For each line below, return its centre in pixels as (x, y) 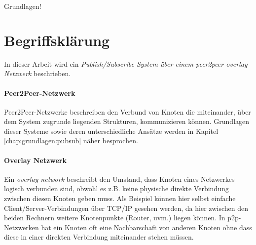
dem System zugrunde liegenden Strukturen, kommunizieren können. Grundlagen (127, 121)
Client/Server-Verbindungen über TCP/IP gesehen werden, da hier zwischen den (126, 208)
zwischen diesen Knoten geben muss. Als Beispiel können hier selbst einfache (120, 198)
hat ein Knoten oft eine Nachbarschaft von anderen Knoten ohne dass (146, 227)
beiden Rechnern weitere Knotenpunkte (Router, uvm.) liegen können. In (115, 218)
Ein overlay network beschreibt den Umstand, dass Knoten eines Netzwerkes (119, 179)
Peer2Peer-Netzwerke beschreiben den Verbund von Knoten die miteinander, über (128, 111)
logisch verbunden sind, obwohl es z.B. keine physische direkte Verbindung (116, 188)
